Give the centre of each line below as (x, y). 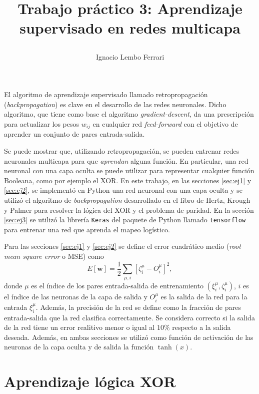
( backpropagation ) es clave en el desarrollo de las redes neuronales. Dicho (115, 104)
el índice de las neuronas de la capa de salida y (76, 297)
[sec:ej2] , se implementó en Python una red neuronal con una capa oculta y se (123, 190)
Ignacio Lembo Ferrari (130, 56)
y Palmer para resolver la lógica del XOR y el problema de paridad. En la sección (129, 210)
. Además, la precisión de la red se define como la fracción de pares (138, 307)
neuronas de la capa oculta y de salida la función (79, 347)
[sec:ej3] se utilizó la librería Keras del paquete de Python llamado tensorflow (125, 220)
